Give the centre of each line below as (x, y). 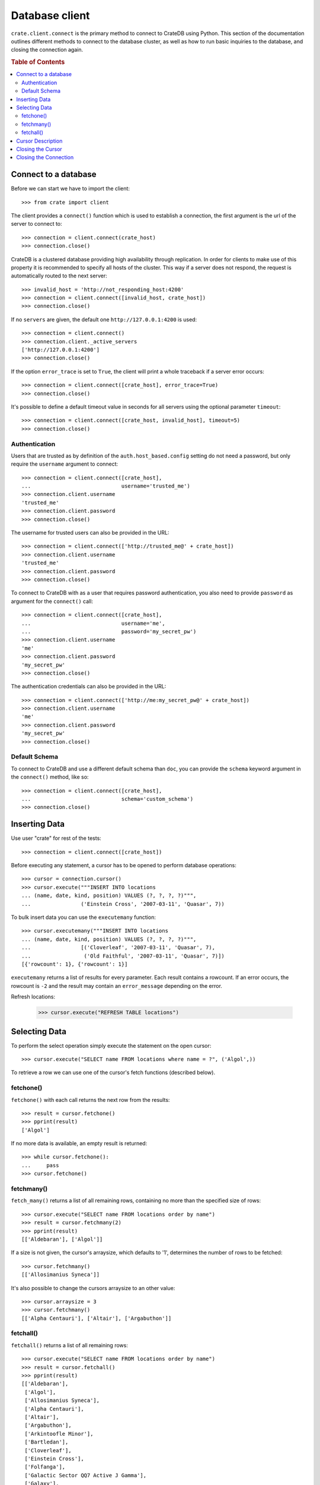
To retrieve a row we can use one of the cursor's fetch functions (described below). (113, 1073)
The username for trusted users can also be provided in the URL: (90, 533)
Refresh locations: (33, 997)
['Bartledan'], (47, 1442)
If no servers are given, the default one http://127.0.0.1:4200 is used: (104, 319)
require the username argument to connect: (65, 464)
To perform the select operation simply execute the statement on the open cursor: (111, 1045)
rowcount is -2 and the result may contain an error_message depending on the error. (116, 985)
